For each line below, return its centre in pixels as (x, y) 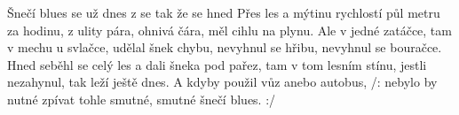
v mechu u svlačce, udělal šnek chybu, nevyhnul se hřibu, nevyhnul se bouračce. (225, 47)
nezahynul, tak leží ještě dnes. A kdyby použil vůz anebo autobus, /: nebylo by (222, 82)
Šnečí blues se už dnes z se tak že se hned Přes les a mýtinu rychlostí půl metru (224, 12)
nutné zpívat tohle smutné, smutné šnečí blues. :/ (142, 99)
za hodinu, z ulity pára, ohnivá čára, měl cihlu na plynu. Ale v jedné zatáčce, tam (229, 30)
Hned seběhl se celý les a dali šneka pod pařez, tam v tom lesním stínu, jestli (217, 64)
